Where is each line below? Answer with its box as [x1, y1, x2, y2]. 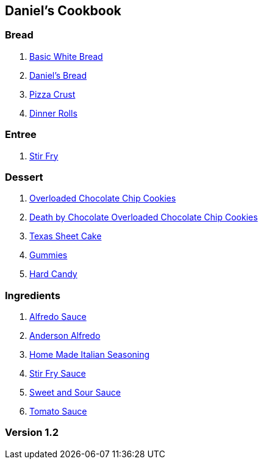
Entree [5, 128, 37, 141]
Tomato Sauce [29, 406, 87, 417]
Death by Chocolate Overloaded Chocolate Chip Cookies [29, 212, 258, 223]
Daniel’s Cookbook [5, 3, 121, 18]
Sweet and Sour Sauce [29, 387, 121, 398]
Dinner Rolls [29, 107, 77, 118]
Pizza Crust [29, 89, 76, 100]
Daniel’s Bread [29, 70, 87, 81]
